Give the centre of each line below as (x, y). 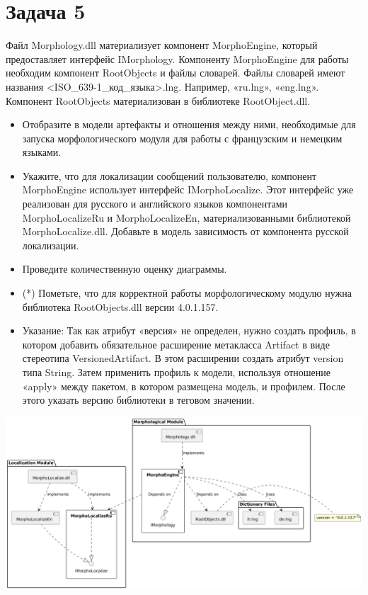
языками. (42, 152)
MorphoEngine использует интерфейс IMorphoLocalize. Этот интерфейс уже (188, 189)
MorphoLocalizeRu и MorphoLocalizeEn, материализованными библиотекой (186, 217)
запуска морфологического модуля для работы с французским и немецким (182, 138)
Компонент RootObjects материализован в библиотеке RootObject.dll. (158, 100)
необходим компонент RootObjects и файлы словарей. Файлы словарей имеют (176, 73)
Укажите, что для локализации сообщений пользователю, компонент (169, 175)
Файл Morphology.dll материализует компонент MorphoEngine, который (162, 45)
